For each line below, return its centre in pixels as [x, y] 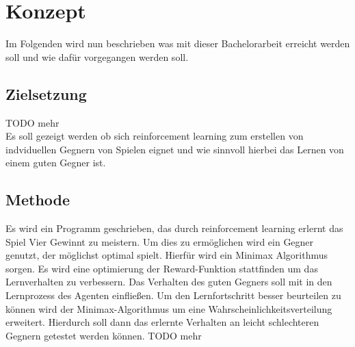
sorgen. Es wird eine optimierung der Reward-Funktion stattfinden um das [162, 268]
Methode [38, 200]
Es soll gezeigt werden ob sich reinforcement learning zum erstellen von [155, 136]
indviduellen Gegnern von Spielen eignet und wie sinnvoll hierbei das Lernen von [175, 149]
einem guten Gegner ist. [56, 163]
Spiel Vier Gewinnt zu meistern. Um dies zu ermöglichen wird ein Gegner [160, 241]
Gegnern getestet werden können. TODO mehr [104, 335]
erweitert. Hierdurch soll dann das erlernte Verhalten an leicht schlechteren [162, 322]
